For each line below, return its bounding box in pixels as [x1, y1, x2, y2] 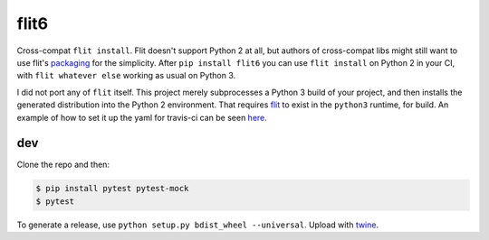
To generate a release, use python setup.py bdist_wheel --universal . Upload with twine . [16, 219, 379, 230]
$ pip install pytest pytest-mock [35, 183, 189, 194]
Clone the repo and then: [16, 159, 110, 171]
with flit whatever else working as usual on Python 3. [16, 70, 236, 81]
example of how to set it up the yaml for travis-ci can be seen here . [16, 112, 267, 123]
